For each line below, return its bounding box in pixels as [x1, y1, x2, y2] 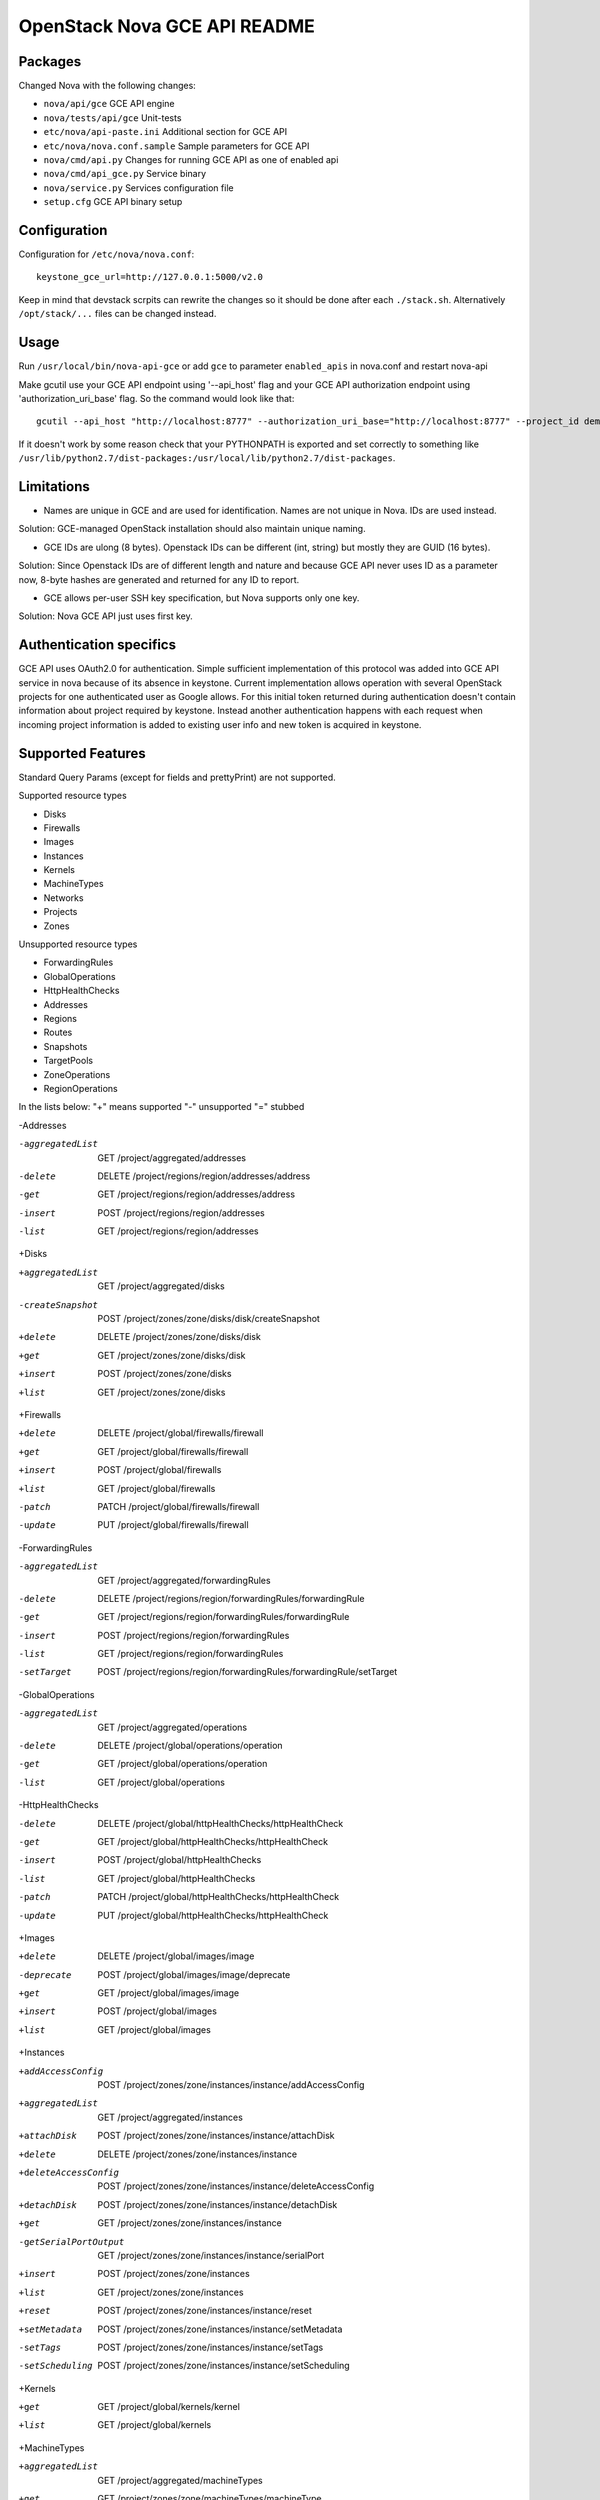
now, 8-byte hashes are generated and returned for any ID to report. [18, 573, 300, 585]
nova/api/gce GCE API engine [43, 98, 175, 110]
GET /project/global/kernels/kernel [97, 2401, 240, 2413]
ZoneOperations [43, 1068, 111, 1080]
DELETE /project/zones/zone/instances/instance [97, 2148, 298, 2160]
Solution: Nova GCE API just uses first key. [18, 610, 194, 622]
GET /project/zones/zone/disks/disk [97, 1349, 246, 1361]
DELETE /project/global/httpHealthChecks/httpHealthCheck [97, 1817, 344, 1829]
